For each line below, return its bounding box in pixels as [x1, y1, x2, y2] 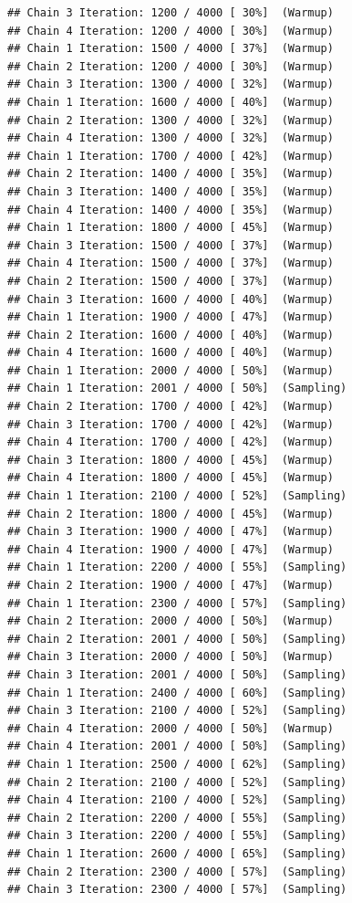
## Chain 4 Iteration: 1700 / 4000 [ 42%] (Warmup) [7, 436, 334, 449]
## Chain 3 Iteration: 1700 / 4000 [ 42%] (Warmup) [7, 417, 334, 431]
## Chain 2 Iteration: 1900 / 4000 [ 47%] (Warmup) [7, 579, 334, 592]
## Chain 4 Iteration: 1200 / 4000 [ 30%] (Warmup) [7, 24, 334, 37]
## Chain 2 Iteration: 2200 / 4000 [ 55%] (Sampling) [7, 811, 347, 824]
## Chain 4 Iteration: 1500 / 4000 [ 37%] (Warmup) [7, 257, 334, 270]
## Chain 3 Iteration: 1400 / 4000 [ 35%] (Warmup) [7, 184, 334, 198]
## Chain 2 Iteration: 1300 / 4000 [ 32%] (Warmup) [7, 113, 334, 127]
